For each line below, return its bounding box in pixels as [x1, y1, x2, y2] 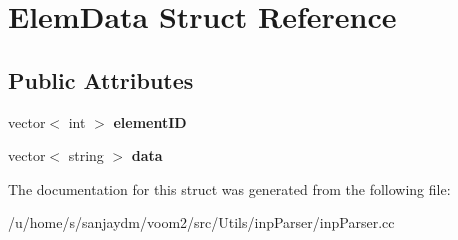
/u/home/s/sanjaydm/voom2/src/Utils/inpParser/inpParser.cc [8, 212, 395, 233]
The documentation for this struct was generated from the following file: [8, 178, 451, 199]
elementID [113, 111, 187, 132]
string [68, 145, 104, 166]
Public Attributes [8, 64, 194, 95]
